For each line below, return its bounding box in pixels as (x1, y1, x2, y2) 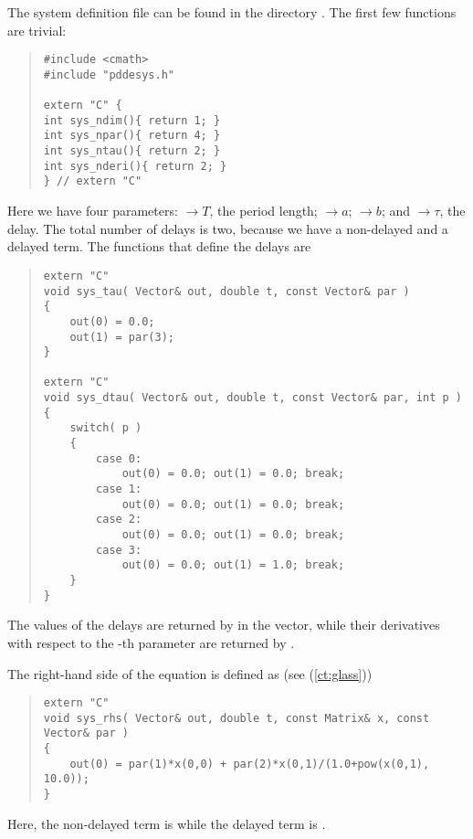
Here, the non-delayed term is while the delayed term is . (7, 813, 326, 833)
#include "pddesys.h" (43, 68, 174, 81)
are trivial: (7, 20, 67, 39)
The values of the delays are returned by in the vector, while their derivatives (7, 615, 440, 634)
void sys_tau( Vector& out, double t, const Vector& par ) (43, 284, 410, 298)
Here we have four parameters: (7, 201, 178, 220)
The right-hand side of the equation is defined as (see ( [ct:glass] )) (7, 664, 373, 683)
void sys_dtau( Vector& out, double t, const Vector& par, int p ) (43, 391, 462, 405)
